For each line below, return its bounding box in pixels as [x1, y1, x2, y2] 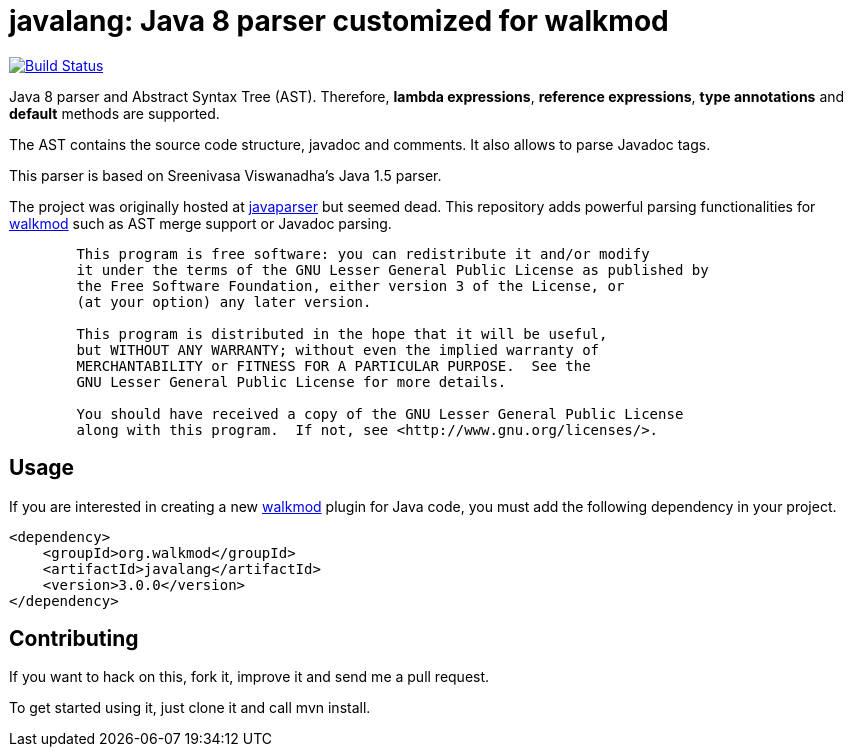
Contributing [9, 626, 139, 652]
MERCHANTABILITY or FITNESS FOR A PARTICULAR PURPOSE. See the [76, 357, 591, 374]
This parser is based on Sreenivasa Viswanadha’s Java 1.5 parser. [9, 166, 442, 184]
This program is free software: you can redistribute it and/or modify [76, 245, 650, 262]
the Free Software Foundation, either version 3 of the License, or [76, 277, 625, 294]
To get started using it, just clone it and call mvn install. [9, 699, 371, 717]
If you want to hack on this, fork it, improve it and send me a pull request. [9, 668, 490, 686]
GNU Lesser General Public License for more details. [76, 373, 507, 390]
